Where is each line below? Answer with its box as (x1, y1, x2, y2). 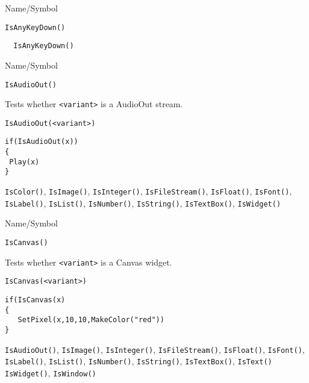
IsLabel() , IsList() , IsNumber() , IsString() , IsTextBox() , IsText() (5, 355, 272, 367)
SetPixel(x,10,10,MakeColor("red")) (17, 316, 164, 325)
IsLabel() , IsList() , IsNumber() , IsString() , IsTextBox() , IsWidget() (5, 196, 281, 209)
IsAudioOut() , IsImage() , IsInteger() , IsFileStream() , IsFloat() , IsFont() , (5, 343, 305, 355)
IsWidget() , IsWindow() (5, 366, 96, 379)
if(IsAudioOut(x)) (5, 137, 78, 146)
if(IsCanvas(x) (5, 295, 66, 304)
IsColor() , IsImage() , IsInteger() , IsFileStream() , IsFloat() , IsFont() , (5, 185, 292, 198)
